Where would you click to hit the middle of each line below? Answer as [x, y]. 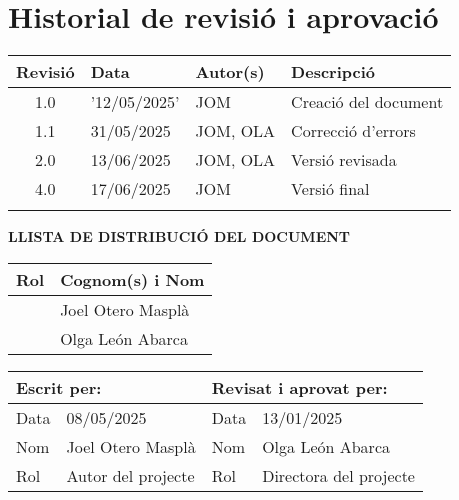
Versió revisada [344, 160]
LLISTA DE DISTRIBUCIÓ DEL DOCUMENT [179, 236]
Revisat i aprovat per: [299, 387]
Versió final [330, 189]
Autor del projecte [130, 475]
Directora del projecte [338, 475]
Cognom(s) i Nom [132, 279]
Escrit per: [59, 387]
